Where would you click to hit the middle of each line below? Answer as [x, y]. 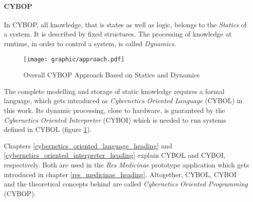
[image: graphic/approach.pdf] [74, 59]
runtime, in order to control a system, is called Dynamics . [90, 43]
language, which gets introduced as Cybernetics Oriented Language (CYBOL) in [123, 101]
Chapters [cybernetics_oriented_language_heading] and [88, 145]
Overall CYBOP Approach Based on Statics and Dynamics [112, 75]
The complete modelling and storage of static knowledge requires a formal [114, 91]
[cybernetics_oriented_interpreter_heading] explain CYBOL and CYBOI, [115, 155]
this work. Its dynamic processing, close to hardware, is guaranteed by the [115, 110]
